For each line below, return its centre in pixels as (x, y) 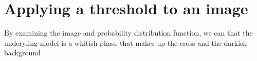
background (22, 53)
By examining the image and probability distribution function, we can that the (128, 33)
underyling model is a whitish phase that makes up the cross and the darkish (126, 42)
